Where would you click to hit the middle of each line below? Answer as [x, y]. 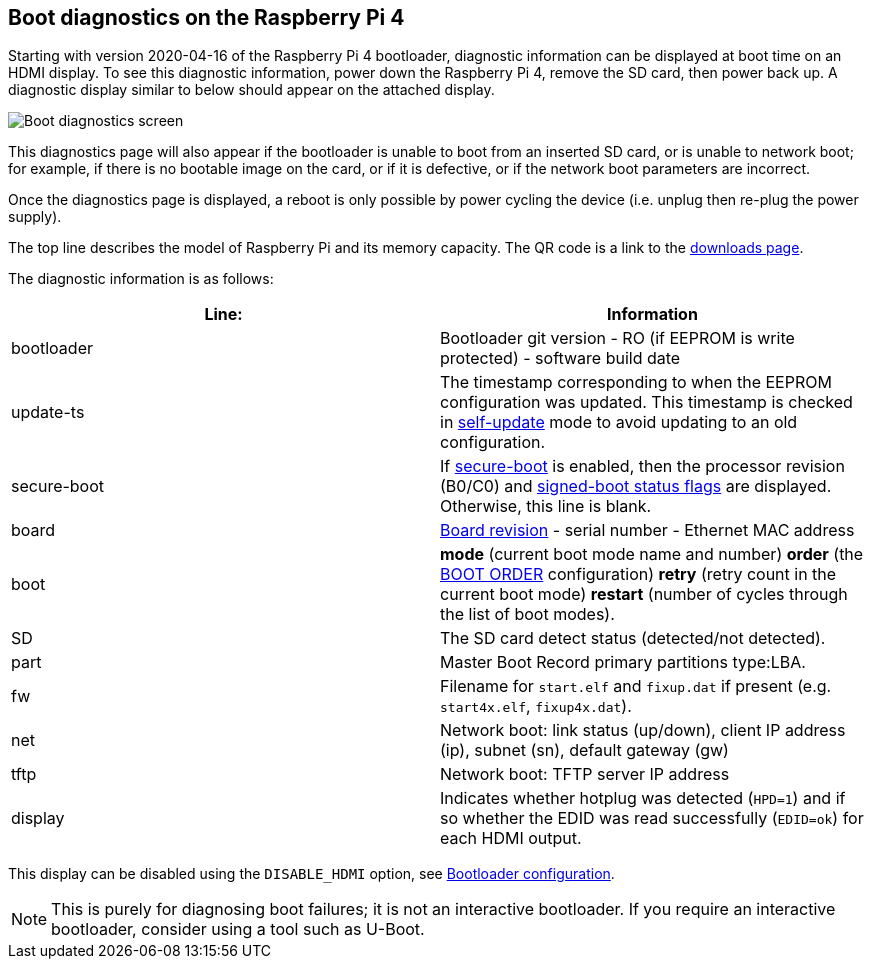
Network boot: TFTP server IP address [585, 774]
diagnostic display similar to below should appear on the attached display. [251, 90]
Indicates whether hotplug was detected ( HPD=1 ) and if [643, 798]
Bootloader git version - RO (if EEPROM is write [617, 338]
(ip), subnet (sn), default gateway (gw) [584, 750]
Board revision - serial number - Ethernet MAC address [647, 530]
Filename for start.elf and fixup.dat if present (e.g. [636, 686]
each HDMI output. [511, 838]
